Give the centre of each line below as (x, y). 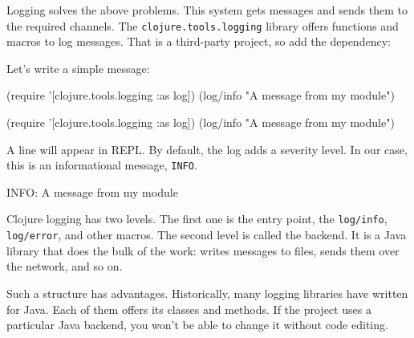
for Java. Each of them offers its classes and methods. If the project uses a (189, 309)
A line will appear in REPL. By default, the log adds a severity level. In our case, (207, 149)
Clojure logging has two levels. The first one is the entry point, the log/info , (197, 219)
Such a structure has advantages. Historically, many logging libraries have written (207, 293)
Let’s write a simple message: (78, 68)
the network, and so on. (65, 266)
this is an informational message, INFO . (102, 165)
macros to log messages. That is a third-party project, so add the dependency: (199, 41)
